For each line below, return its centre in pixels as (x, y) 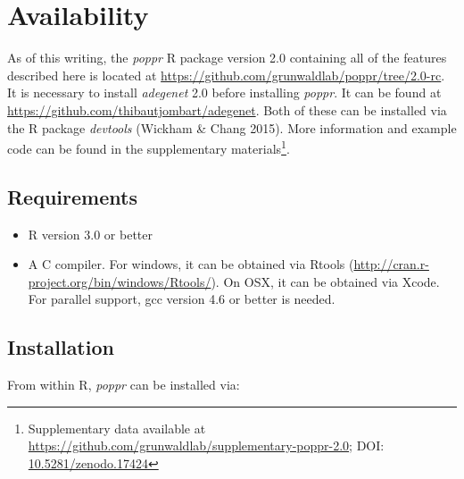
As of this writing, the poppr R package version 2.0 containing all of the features (227, 58)
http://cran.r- (391, 264)
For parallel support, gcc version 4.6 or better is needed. (182, 299)
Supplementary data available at (117, 428)
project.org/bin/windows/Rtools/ (120, 281)
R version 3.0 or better (91, 234)
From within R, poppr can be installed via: (124, 385)
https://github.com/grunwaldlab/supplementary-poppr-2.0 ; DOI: (206, 445)
